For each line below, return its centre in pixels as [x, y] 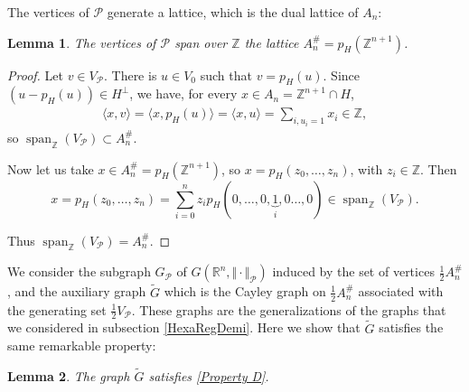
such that [226, 75]
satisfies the [411, 327]
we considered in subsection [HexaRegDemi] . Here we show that [184, 327]
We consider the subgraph [79, 271]
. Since [341, 75]
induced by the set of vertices [353, 271]
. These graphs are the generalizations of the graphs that [289, 309]
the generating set [57, 309]
